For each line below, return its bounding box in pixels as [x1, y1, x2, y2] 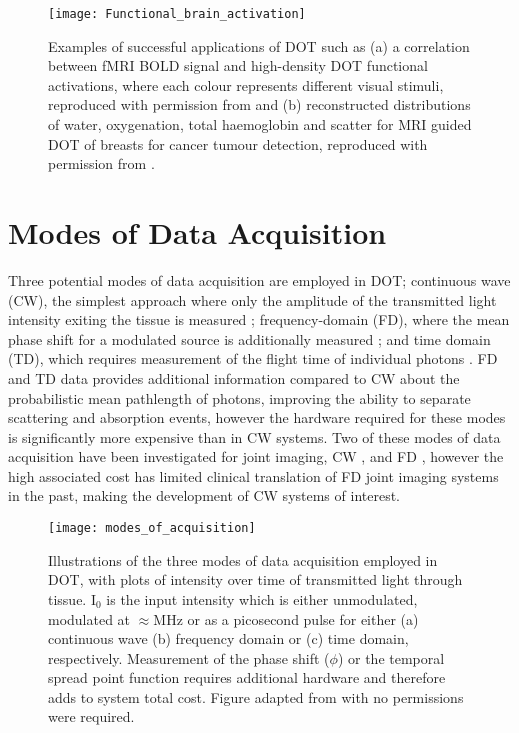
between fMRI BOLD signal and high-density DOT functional [48, 55, 428, 76]
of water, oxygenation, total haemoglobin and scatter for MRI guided [48, 114, 472, 135]
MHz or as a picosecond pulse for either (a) [153, 608, 419, 629]
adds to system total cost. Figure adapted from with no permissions [48, 686, 464, 707]
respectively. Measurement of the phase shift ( [48, 647, 330, 668]
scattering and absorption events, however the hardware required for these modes [8, 407, 506, 428]
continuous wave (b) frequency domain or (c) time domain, [48, 628, 409, 649]
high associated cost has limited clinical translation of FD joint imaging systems [8, 465, 499, 486]
